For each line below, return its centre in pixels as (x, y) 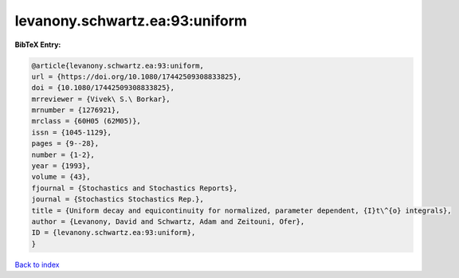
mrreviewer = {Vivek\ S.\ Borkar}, (101, 99)
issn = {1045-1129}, (71, 132)
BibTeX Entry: (38, 45)
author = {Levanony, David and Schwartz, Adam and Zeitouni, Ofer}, (168, 222)
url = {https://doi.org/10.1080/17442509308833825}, (137, 76)
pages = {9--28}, (65, 144)
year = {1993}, (61, 166)
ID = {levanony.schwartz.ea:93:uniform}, (114, 233)
